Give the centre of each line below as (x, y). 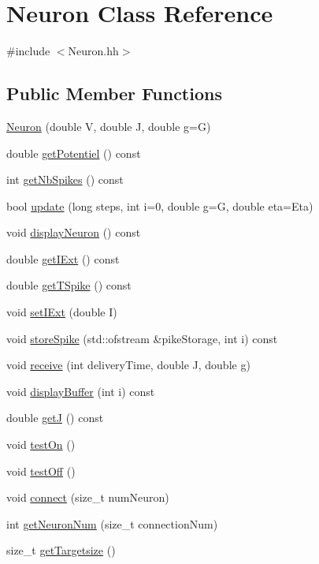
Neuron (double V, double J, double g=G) (109, 126)
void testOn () (41, 444)
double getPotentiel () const (74, 153)
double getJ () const (55, 418)
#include (28, 51)
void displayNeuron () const (74, 232)
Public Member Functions (114, 93)
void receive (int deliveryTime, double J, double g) (128, 365)
